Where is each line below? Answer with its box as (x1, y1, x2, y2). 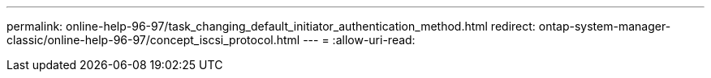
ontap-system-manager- (538, 19, 671, 33)
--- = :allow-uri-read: (303, 33, 416, 47)
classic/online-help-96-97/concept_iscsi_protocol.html (6, 33, 300, 47)
